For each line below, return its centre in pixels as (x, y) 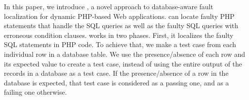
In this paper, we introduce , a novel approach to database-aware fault (109, 6)
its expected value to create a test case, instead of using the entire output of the (123, 63)
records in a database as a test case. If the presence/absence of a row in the (116, 73)
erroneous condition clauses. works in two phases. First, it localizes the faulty (119, 35)
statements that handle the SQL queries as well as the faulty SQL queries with (121, 25)
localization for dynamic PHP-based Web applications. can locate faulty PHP (119, 16)
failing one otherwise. (35, 92)
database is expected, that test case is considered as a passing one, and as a (116, 82)
